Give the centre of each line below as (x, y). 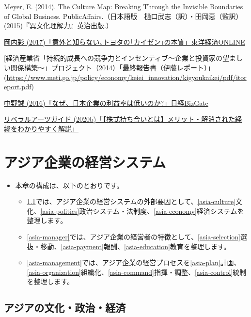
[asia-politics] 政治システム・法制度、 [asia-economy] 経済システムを (142, 211)
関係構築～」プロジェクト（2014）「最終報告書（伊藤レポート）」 (112, 67)
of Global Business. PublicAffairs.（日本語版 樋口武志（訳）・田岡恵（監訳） (123, 16)
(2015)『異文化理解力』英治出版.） (58, 25)
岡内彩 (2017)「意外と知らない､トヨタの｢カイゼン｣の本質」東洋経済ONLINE (125, 41)
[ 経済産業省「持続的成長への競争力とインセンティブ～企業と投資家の (113, 58)
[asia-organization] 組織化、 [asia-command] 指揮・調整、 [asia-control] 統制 (137, 272)
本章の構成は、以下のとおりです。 (69, 185)
